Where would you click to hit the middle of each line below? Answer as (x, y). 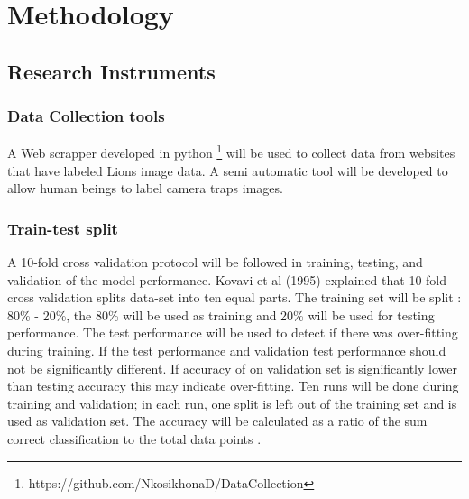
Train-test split (63, 228)
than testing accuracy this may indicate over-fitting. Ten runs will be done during (233, 386)
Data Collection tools (86, 116)
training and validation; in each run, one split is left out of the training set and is (232, 403)
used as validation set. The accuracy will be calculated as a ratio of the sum (217, 421)
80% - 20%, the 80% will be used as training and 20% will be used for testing (221, 314)
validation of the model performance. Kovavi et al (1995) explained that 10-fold (227, 279)
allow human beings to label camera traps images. (145, 188)
